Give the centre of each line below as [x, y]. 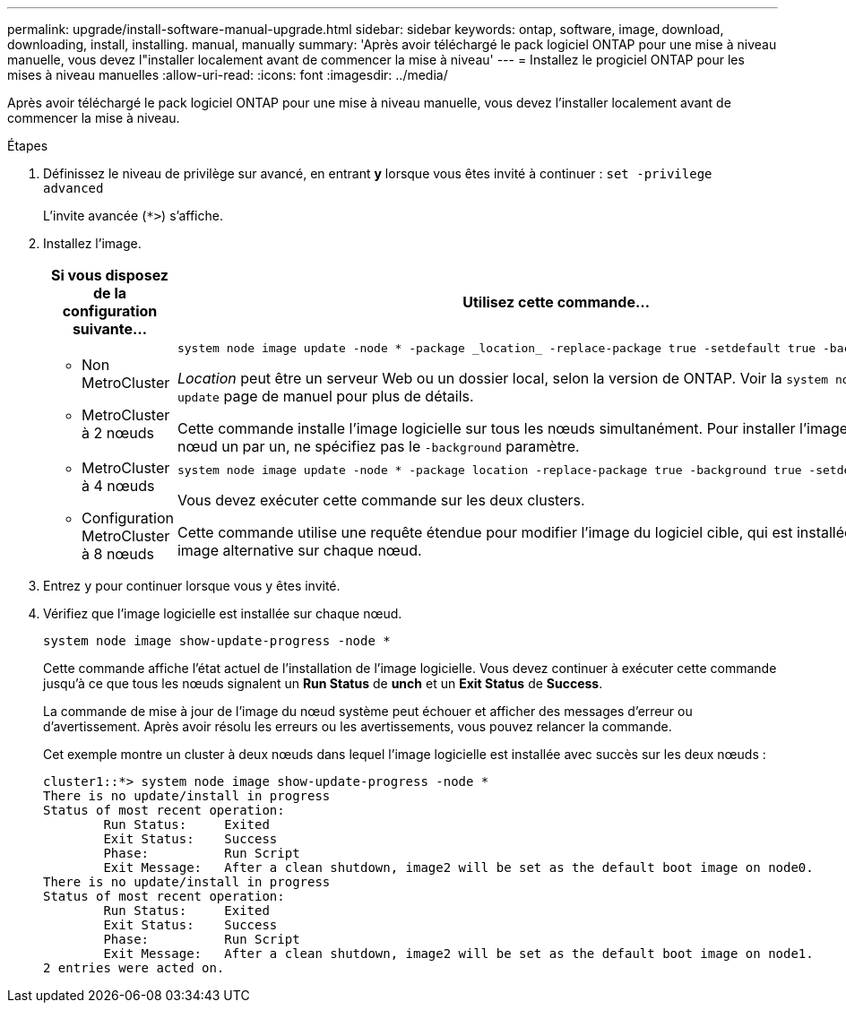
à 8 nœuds [118, 554]
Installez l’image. [92, 243]
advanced [73, 188]
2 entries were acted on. [134, 968]
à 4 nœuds [118, 486]
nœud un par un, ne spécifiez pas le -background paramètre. [378, 446]
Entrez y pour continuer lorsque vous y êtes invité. [192, 586]
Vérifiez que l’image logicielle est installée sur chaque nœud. [223, 613]
